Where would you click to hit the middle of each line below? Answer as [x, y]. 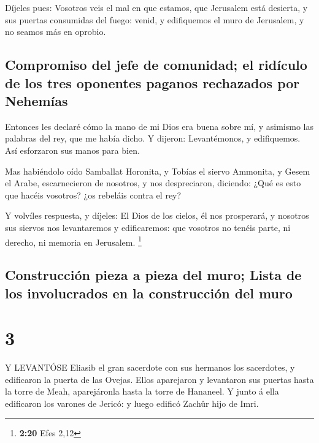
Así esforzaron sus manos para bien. [72, 150]
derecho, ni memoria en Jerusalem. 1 [73, 241]
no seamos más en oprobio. [56, 32]
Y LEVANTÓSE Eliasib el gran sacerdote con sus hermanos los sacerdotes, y [150, 367]
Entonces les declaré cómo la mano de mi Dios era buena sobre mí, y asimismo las [159, 126]
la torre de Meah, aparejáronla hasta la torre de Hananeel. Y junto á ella [142, 391]
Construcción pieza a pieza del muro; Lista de [153, 275]
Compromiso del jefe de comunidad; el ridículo [156, 65]
